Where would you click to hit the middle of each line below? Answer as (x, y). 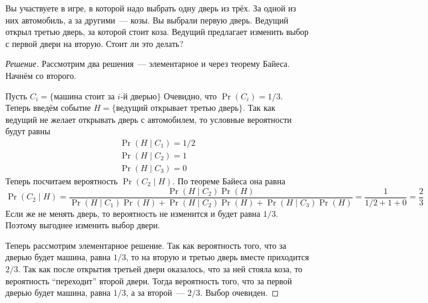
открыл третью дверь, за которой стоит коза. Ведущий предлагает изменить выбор (157, 32)
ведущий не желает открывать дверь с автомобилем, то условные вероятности (149, 119)
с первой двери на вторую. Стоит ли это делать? (95, 43)
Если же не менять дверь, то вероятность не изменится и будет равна (133, 213)
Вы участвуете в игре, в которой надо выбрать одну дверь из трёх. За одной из (151, 8)
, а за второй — (155, 292)
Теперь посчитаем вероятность (62, 181)
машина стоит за (84, 95)
